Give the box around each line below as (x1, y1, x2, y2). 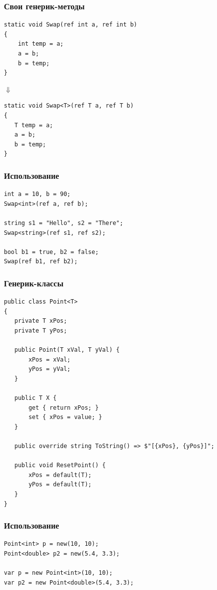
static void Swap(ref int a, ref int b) (4, 21, 138, 28)
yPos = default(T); (28, 481, 92, 488)
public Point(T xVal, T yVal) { (14, 346, 120, 354)
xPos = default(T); (28, 471, 92, 478)
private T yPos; (14, 327, 67, 334)
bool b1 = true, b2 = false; (4, 248, 99, 255)
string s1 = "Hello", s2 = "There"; (4, 219, 123, 226)
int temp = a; (18, 40, 64, 48)
